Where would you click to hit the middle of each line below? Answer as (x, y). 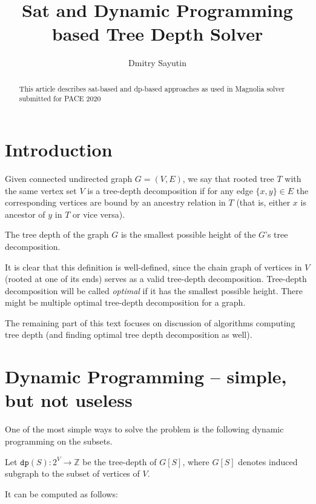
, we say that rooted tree (228, 178)
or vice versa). (99, 214)
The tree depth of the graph (57, 234)
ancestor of (25, 214)
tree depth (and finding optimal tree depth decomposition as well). (129, 334)
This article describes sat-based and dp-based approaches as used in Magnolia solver (152, 88)
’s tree (277, 234)
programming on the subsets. (59, 441)
